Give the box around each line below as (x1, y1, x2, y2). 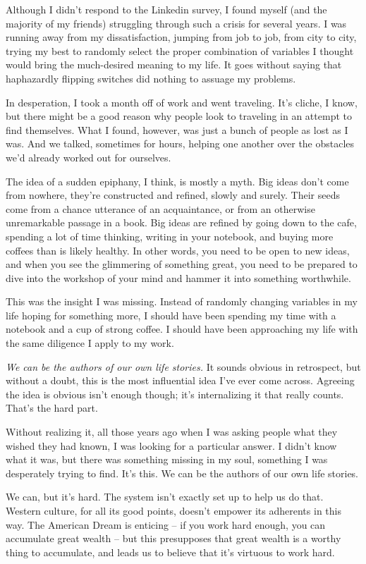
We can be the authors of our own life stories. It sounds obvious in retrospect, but (6, 359, 361, 374)
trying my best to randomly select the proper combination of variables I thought (6, 43, 354, 58)
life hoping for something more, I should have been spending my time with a (6, 307, 336, 322)
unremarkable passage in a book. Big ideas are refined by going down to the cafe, (6, 215, 357, 230)
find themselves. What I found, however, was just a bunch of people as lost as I (6, 122, 348, 137)
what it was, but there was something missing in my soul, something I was (6, 452, 328, 467)
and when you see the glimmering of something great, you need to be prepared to (6, 257, 358, 271)
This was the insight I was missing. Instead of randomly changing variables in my (6, 294, 358, 309)
